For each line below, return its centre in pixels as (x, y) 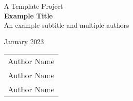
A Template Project (34, 6)
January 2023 (24, 41)
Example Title (28, 15)
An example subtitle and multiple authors (66, 25)
